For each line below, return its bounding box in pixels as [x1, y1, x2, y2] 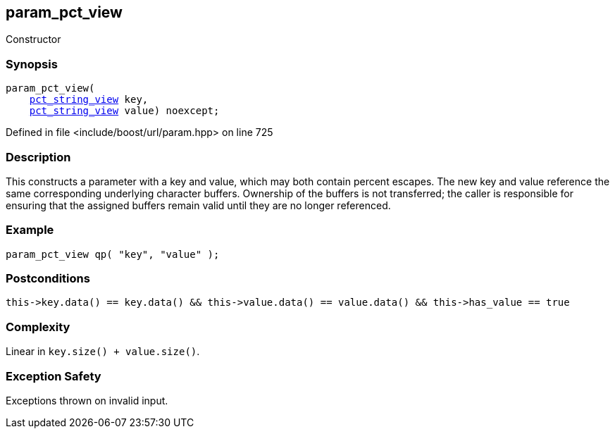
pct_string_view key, [29, 94, 149, 106]
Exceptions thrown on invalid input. [6, 394, 168, 407]
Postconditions [6, 271, 90, 286]
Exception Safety [6, 368, 101, 383]
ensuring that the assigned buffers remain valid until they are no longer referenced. [6, 199, 391, 211]
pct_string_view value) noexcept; [29, 105, 220, 117]
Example [6, 223, 54, 237]
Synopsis [6, 56, 58, 71]
